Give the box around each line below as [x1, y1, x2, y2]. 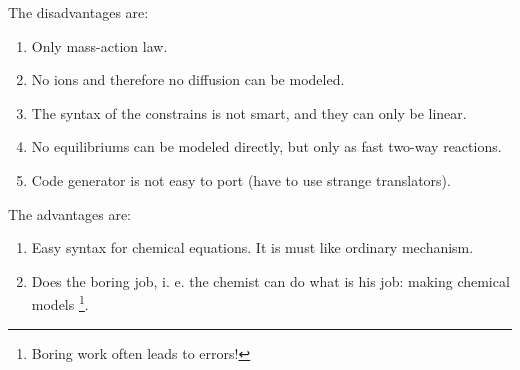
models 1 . [31, 291, 89, 314]
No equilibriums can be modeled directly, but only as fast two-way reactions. [31, 136, 502, 157]
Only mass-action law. [31, 35, 168, 56]
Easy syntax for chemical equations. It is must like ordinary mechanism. [31, 237, 474, 258]
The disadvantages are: [8, 2, 149, 22]
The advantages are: [8, 203, 131, 224]
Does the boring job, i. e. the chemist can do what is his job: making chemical [31, 270, 510, 291]
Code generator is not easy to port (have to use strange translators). [31, 169, 451, 190]
